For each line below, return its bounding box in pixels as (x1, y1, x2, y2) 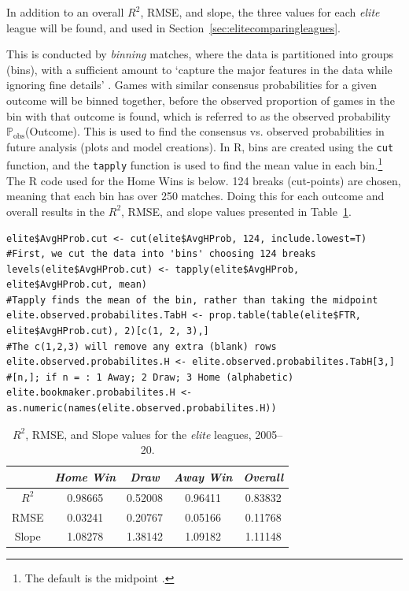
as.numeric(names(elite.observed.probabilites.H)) (6, 403, 277, 414)
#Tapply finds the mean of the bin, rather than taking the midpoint (6, 294, 378, 306)
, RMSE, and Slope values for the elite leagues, (25, 426, 252, 442)
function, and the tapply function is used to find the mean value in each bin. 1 (6, 154, 383, 173)
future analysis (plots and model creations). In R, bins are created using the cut (6, 138, 394, 154)
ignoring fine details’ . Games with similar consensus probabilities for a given (6, 76, 377, 93)
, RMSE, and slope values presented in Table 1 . (121, 203, 352, 219)
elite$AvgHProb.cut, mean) (6, 279, 147, 291)
